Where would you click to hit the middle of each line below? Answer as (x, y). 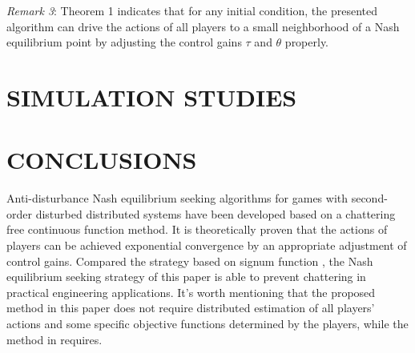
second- (369, 198)
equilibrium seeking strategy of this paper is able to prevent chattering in (186, 277)
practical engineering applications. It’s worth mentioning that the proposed (191, 292)
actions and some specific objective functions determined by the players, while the (207, 324)
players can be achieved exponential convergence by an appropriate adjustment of (207, 245)
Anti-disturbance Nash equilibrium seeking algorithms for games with (177, 198)
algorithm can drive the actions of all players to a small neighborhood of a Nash (203, 26)
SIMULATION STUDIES (152, 96)
